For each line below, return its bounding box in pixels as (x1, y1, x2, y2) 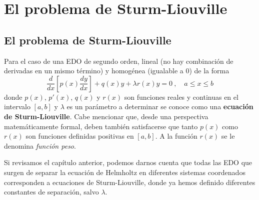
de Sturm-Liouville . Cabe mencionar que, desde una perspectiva (4, 111, 208, 121)
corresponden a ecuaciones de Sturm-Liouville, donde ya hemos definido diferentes (4, 177, 255, 187)
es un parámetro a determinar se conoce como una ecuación (66, 101, 253, 112)
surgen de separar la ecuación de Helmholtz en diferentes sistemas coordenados (4, 167, 245, 177)
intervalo (4, 101, 30, 112)
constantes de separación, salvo (4, 187, 99, 197)
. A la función (155, 131, 197, 141)
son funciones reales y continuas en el (124, 91, 238, 102)
